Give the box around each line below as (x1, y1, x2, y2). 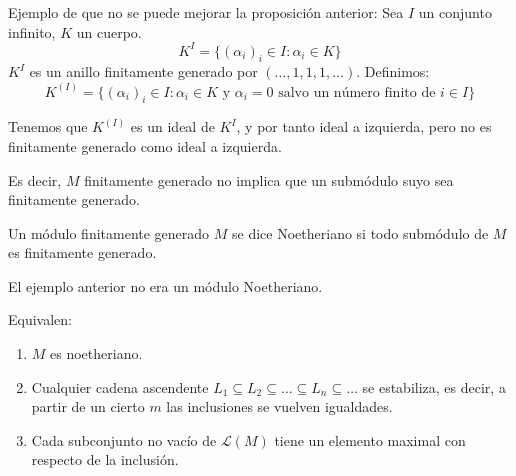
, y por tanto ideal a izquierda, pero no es (236, 116, 492, 137)
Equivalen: (8, 309, 72, 330)
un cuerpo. (76, 21, 142, 42)
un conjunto (418, 2, 492, 22)
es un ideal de (130, 116, 215, 137)
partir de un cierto (31, 396, 145, 417)
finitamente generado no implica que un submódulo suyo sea (84, 169, 454, 190)
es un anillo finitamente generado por (29, 61, 258, 82)
